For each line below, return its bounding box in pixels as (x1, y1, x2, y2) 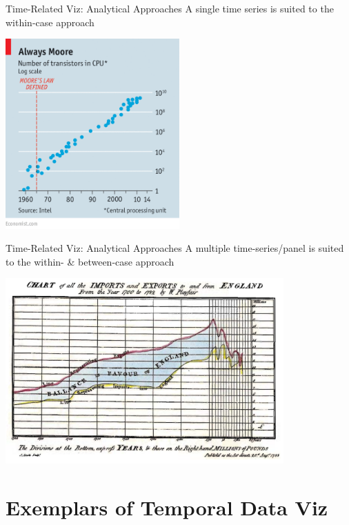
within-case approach (6, 14, 94, 29)
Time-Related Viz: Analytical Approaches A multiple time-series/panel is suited (6, 241, 344, 255)
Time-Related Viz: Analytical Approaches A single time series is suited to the (6, 1, 334, 15)
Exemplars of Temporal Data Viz (6, 493, 328, 521)
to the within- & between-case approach (6, 254, 174, 268)
